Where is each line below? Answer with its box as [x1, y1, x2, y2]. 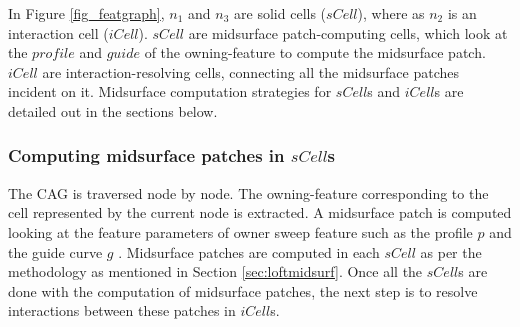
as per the [420, 241, 482, 262]
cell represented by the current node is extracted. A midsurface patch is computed [8, 202, 512, 223]
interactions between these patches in [8, 300, 236, 321]
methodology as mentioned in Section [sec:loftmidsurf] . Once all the [8, 261, 423, 282]
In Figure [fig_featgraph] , [8, 3, 165, 23]
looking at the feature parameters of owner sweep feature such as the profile [8, 221, 473, 242]
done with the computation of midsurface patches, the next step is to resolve [8, 280, 478, 301]
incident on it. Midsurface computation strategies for [8, 81, 332, 102]
